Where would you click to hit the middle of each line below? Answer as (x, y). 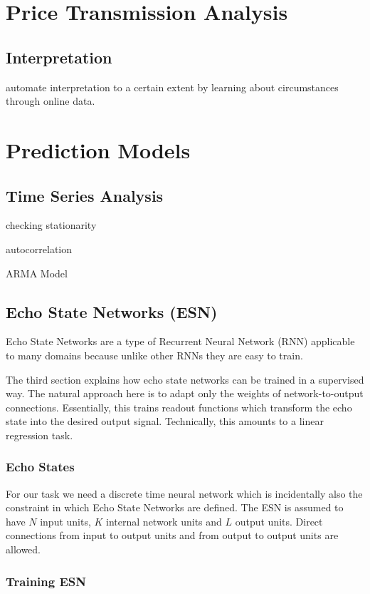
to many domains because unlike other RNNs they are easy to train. (154, 355)
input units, (65, 521)
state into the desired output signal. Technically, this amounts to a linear (165, 421)
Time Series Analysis (85, 195)
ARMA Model (37, 273)
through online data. (51, 101)
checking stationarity (51, 225)
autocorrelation (39, 249)
